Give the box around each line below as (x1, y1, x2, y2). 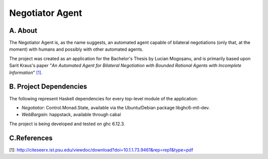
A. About (9, 26, 37, 35)
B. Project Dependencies (9, 82, 87, 91)
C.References (9, 134, 53, 142)
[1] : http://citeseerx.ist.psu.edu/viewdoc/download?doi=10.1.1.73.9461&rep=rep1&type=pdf (9, 147, 194, 153)
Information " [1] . (9, 70, 43, 76)
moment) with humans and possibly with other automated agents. (9, 46, 143, 52)
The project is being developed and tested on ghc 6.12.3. (9, 121, 125, 127)
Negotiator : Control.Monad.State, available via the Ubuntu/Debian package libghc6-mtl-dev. (21, 104, 210, 110)
